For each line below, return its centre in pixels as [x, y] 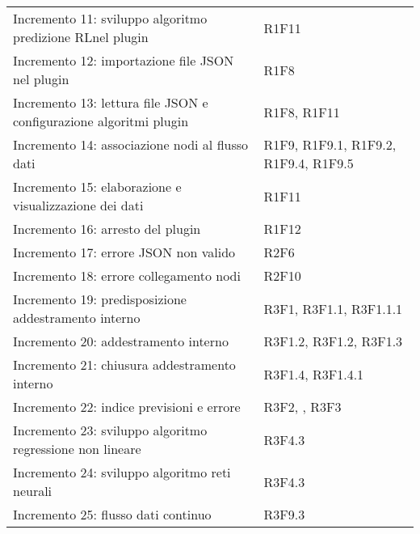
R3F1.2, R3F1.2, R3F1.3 [333, 341]
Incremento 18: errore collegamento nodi [127, 275]
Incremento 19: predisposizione [100, 299]
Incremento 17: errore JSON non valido [124, 252]
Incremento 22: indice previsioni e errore [127, 407]
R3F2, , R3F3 [302, 407]
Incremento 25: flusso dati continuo [112, 514]
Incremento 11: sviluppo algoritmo [110, 18]
